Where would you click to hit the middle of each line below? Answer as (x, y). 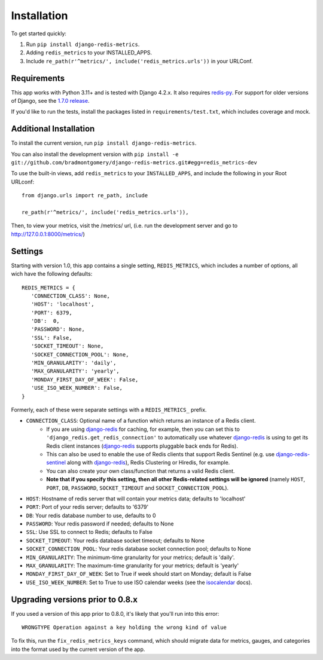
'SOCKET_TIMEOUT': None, (67, 346)
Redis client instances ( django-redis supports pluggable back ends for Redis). (142, 446)
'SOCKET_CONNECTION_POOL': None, (80, 355)
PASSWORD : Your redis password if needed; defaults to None (100, 524)
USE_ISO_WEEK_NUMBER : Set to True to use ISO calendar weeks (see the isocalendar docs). (139, 582)
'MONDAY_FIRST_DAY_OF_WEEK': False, (85, 379)
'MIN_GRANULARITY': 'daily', (74, 363)
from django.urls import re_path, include (85, 195)
